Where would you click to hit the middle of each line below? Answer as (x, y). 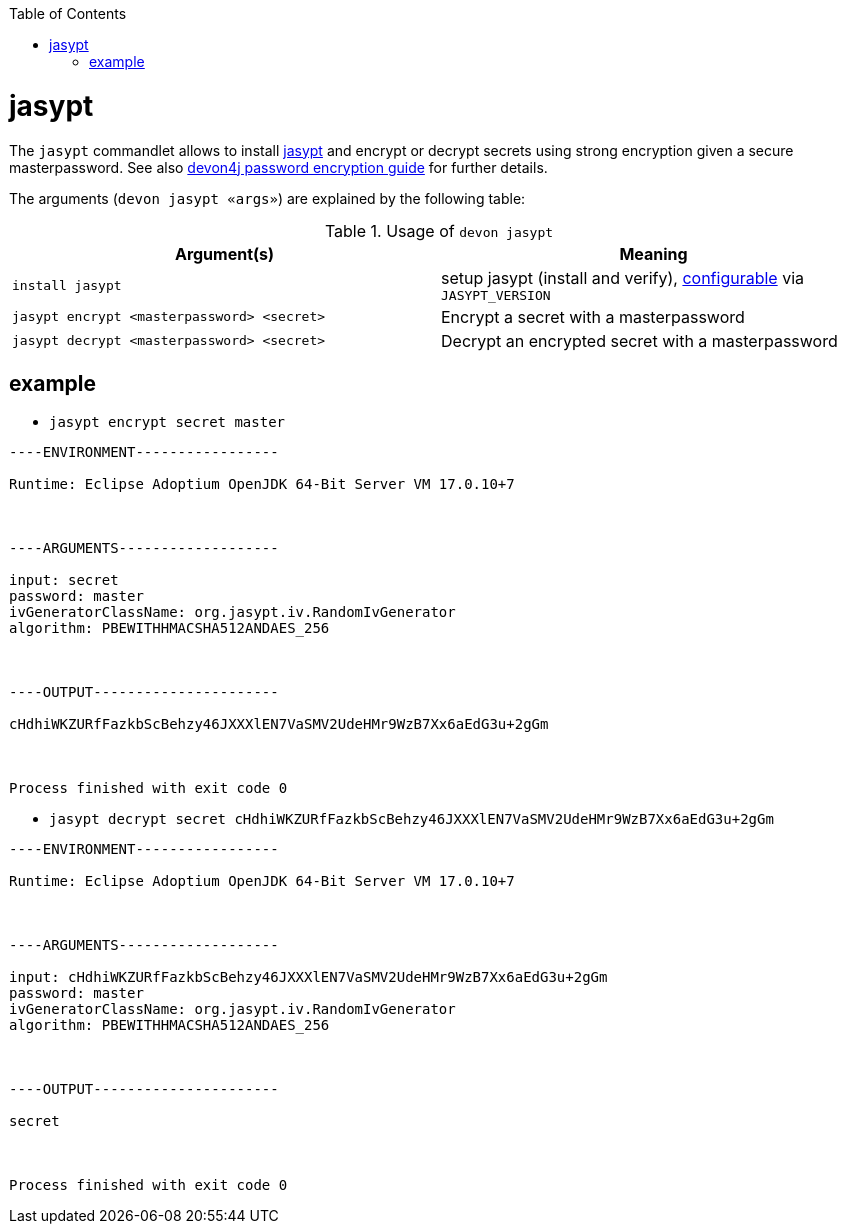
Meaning (653, 253)
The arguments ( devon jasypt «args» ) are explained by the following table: (267, 198)
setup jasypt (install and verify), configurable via (623, 277)
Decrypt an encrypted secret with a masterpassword (639, 340)
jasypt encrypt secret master (167, 422)
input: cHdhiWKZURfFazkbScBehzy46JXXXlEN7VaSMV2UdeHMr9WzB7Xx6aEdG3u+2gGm (308, 977)
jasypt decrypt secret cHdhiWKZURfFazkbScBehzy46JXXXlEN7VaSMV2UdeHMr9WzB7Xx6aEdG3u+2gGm (411, 819)
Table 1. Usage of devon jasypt (439, 230)
